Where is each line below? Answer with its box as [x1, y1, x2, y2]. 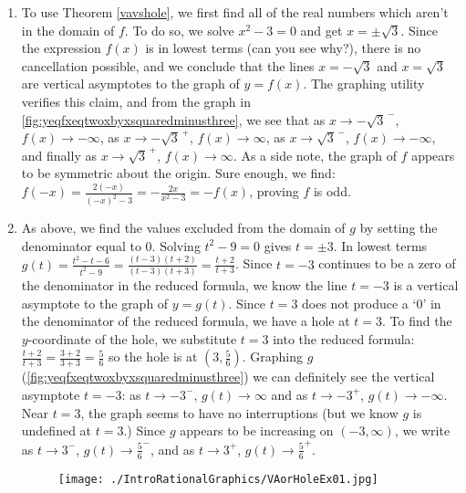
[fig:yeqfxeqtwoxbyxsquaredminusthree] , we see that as [21, 110, 326, 129]
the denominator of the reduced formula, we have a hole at [21, 311, 350, 330]
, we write [394, 421, 450, 440]
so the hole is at [109, 347, 198, 366]
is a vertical [393, 275, 459, 294]
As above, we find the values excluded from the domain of [21, 218, 346, 237]
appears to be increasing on [180, 421, 334, 440]
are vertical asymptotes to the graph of [21, 74, 240, 93]
